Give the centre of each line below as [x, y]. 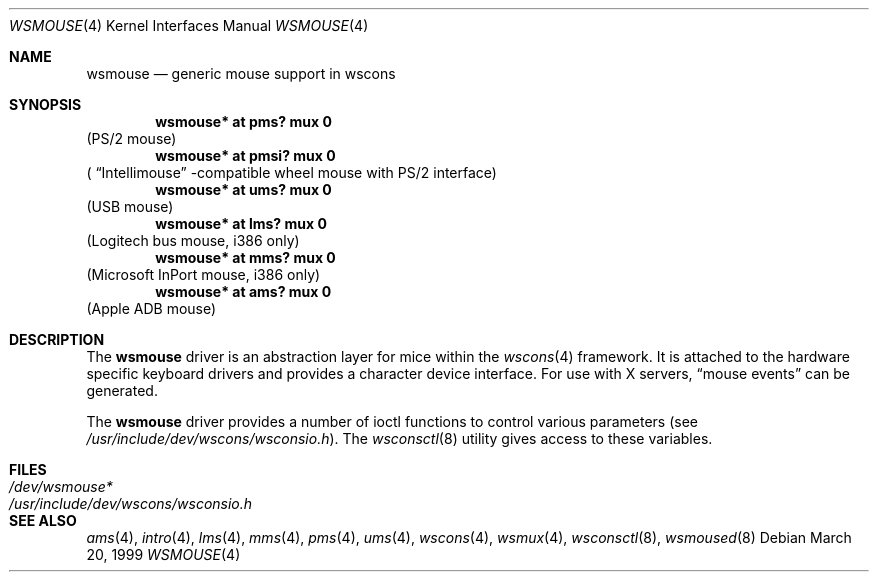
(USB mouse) [130, 206]
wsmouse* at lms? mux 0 [241, 223]
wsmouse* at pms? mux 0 [243, 121]
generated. [122, 390]
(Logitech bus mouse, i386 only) [193, 240]
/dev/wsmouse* [61, 486]
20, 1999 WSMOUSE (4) [163, 554]
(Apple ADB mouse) [151, 308]
